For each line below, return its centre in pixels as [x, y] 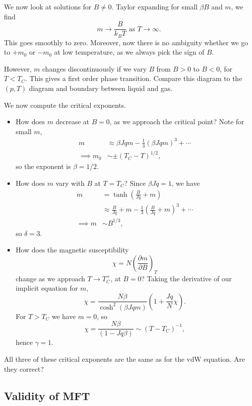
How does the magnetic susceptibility [72, 250]
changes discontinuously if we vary [94, 68]
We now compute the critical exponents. [65, 105]
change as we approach [50, 278]
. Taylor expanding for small [155, 6]
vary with [70, 183]
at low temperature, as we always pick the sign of [129, 52]
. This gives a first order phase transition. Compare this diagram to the [133, 78]
